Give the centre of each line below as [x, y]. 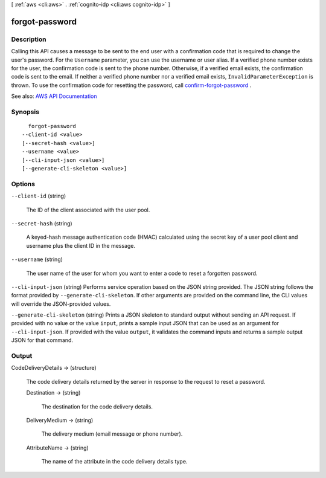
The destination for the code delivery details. [97, 406]
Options [23, 184]
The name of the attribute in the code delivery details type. [114, 462]
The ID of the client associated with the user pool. [88, 210]
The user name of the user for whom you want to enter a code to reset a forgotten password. [142, 273]
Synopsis [25, 112]
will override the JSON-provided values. [61, 304]
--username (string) [37, 259]
